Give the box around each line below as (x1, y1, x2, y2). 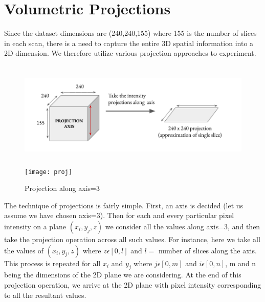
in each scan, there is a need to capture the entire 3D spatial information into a (4, 37, 254, 48)
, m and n (225, 257, 256, 268)
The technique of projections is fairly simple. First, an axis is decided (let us (4, 200, 244, 210)
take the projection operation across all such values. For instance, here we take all (4, 233, 260, 244)
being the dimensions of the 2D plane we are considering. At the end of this (4, 269, 241, 280)
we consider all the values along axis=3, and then (105, 221, 260, 231)
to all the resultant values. (4, 289, 86, 300)
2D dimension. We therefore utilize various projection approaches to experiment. (4, 48, 256, 58)
